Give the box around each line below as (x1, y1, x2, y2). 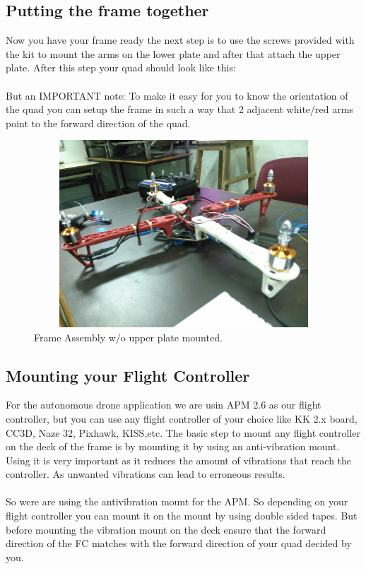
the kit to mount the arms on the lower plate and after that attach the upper (6, 46, 341, 61)
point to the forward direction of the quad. (6, 115, 191, 130)
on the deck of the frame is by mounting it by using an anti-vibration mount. (6, 439, 340, 454)
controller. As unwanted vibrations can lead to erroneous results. (6, 467, 285, 481)
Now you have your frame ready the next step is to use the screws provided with (6, 33, 355, 47)
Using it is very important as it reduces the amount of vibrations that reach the (6, 452, 352, 467)
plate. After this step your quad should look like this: (6, 60, 236, 75)
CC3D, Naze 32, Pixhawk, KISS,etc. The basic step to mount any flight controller (6, 425, 360, 440)
